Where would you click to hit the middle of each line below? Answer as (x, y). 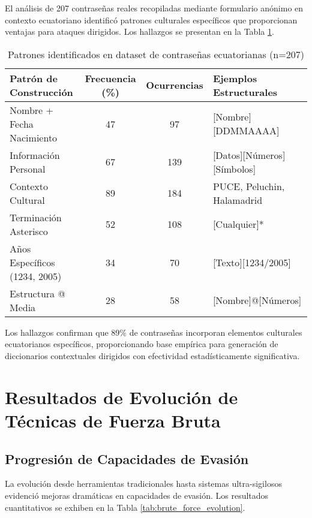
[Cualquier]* (238, 224)
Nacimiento (34, 137)
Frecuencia (110, 78)
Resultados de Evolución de (121, 397)
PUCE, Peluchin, (249, 186)
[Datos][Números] (249, 155)
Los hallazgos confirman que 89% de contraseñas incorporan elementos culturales (154, 332)
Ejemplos (235, 78)
